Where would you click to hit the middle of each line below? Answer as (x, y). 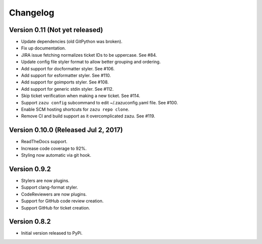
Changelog (32, 13)
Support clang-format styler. (49, 187)
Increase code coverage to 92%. (54, 148)
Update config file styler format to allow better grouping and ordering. (91, 62)
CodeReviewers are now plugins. (54, 194)
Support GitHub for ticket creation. (56, 208)
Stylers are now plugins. (45, 180)
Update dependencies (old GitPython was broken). (72, 42)
